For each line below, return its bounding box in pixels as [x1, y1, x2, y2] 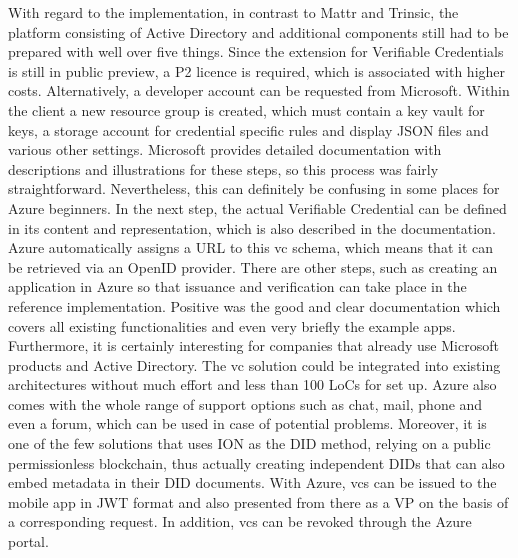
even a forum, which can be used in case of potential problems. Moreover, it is [8, 413, 487, 434]
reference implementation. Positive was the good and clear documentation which [8, 295, 501, 316]
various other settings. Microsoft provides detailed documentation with [8, 139, 442, 160]
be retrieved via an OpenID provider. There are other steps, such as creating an [8, 256, 498, 277]
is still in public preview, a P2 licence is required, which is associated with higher [8, 60, 506, 81]
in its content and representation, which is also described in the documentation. [8, 217, 496, 238]
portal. [8, 531, 49, 552]
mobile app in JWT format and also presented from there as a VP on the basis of [8, 491, 509, 512]
